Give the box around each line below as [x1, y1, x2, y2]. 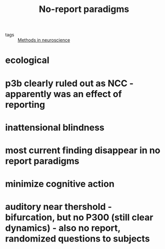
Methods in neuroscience [17, 37, 70, 43]
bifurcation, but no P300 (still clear [5, 212, 153, 223]
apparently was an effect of [5, 88, 122, 100]
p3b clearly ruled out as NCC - [5, 78, 134, 89]
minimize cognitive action [5, 178, 115, 190]
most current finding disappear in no [5, 144, 160, 156]
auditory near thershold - [5, 201, 112, 212]
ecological [5, 55, 49, 66]
